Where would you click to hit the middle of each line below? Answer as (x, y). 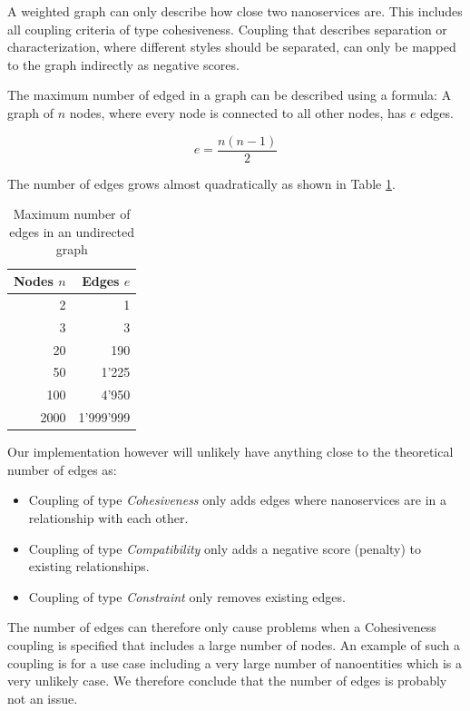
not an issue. (43, 698)
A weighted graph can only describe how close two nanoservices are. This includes (235, 11)
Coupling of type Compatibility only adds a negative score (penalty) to (225, 548)
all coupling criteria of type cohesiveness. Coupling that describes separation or (227, 29)
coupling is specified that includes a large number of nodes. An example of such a (234, 644)
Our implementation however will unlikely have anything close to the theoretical (230, 452)
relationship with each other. (108, 517)
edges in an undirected (72, 231)
